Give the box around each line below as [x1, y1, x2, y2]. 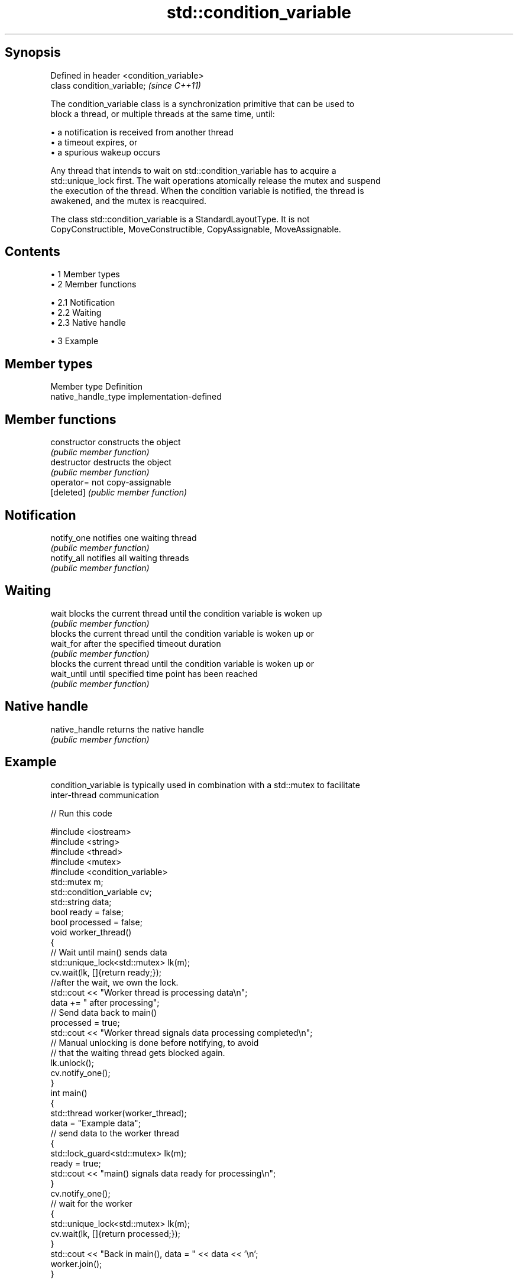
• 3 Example [50, 336, 99, 346]
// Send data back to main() [50, 1007, 157, 1018]
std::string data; [50, 896, 112, 907]
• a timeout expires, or [50, 137, 138, 147]
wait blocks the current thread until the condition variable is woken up [50, 608, 322, 618]
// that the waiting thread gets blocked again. [50, 1047, 225, 1058]
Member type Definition [50, 381, 143, 392]
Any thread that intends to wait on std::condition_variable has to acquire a [50, 165, 336, 176]
